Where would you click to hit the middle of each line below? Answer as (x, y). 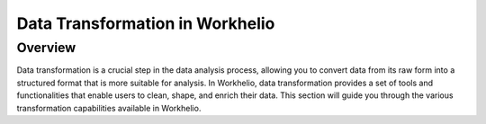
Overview (46, 48)
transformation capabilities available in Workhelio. (109, 108)
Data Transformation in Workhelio (146, 23)
